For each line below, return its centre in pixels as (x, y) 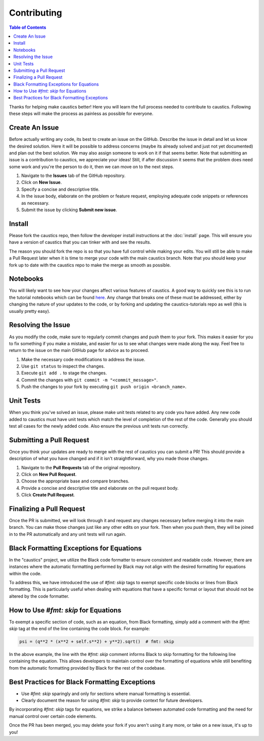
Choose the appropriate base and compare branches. (75, 481)
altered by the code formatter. (39, 596)
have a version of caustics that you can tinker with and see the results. (80, 242)
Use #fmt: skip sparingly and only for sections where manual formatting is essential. (106, 694)
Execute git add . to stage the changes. (64, 373)
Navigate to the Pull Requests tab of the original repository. (81, 467)
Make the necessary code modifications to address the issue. (83, 359)
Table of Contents (28, 27)
